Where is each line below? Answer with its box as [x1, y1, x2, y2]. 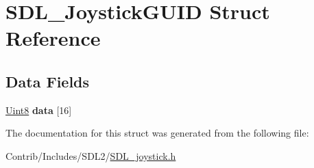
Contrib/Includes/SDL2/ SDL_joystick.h [5, 148, 176, 163]
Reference [5, 24, 101, 52]
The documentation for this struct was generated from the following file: [5, 126, 309, 140]
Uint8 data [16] [5, 102, 72, 117]
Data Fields [5, 70, 90, 92]
